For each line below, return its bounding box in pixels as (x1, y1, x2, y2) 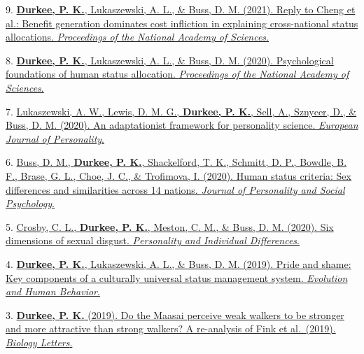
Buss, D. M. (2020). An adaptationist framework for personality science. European (6, 118, 358, 132)
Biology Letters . (6, 334, 73, 349)
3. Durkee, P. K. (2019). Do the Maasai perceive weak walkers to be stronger (6, 307, 344, 322)
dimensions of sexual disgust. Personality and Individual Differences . (6, 233, 300, 248)
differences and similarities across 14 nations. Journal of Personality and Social (6, 182, 345, 197)
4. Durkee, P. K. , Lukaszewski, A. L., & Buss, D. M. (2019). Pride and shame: (6, 256, 351, 271)
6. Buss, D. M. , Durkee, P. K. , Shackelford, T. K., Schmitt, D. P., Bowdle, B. (6, 155, 347, 169)
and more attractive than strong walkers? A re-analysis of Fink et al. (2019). (6, 321, 336, 336)
